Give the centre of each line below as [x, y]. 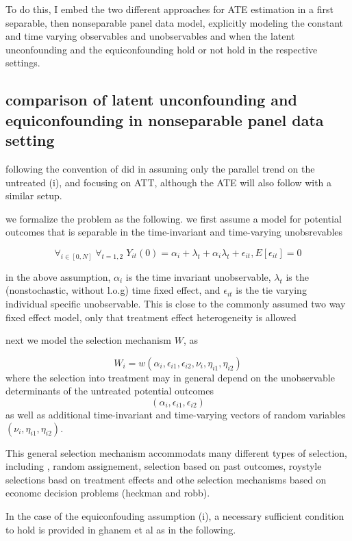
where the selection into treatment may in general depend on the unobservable [170, 377]
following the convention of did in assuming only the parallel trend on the [160, 168]
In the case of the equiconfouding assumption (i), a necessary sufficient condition [175, 515]
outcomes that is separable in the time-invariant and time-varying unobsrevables [174, 232]
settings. [23, 63]
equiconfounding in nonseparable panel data [165, 119]
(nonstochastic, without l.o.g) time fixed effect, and [113, 290]
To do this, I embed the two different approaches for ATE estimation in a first [169, 9]
